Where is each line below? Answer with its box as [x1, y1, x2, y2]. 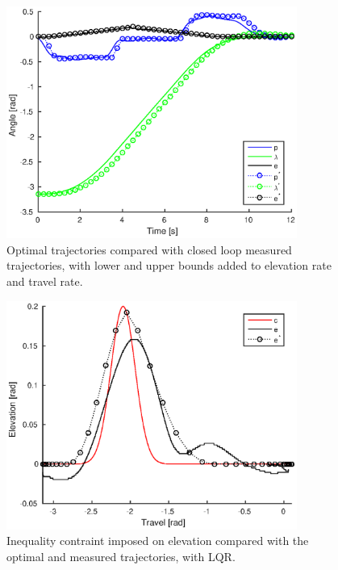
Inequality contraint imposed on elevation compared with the [6, 532, 309, 549]
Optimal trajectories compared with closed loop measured [6, 241, 292, 258]
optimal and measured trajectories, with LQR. [6, 548, 236, 565]
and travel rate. [6, 272, 83, 289]
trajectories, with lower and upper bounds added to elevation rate [6, 257, 332, 274]
